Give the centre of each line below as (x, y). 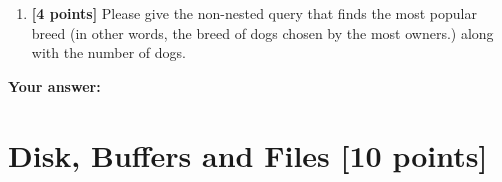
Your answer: (54, 85)
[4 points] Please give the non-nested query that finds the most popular (254, 13)
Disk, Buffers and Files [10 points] (248, 154)
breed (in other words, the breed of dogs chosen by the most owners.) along (262, 32)
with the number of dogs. (108, 52)
